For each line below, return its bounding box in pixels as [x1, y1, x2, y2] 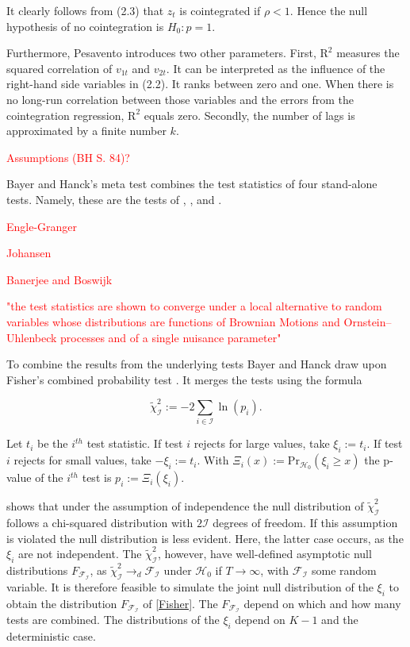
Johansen [6, 245, 52, 261]
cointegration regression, [6, 106, 125, 123]
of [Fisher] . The [143, 595, 218, 611]
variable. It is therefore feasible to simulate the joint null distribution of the [6, 578, 374, 595]
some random [311, 561, 377, 578]
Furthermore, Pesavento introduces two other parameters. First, [6, 44, 316, 61]
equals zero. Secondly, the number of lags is [144, 106, 355, 123]
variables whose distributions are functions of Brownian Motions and [6, 313, 340, 329]
